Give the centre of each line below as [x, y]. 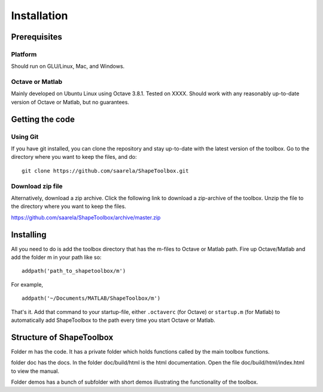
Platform [24, 54]
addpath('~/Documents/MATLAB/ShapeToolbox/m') [91, 298]
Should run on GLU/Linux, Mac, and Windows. [68, 67]
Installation [39, 16]
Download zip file [37, 186]
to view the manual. [35, 371]
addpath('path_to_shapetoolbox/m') [74, 271]
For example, [27, 284]
